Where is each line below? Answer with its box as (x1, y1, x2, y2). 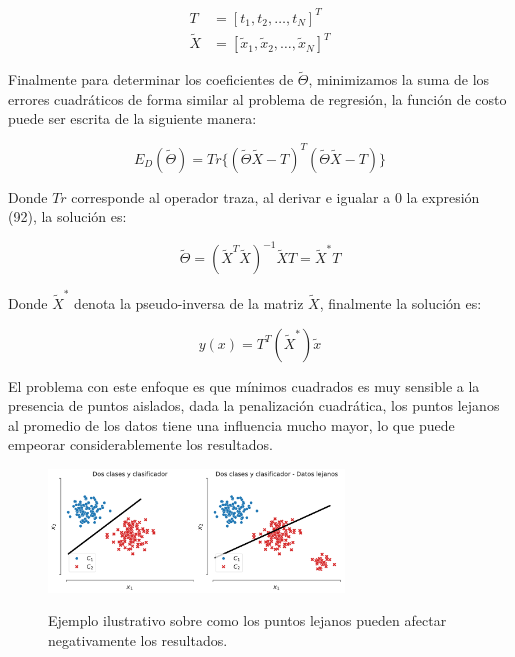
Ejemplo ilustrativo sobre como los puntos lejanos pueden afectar (48, 610, 447, 631)
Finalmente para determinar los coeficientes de (8, 69, 294, 90)
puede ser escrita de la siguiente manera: (8, 108, 257, 129)
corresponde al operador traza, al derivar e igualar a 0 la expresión (71, 186, 480, 207)
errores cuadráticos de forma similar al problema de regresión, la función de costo (8, 88, 507, 109)
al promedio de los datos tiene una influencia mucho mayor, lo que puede (8, 414, 455, 435)
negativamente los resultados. (48, 629, 228, 650)
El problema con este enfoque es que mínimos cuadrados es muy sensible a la (8, 375, 480, 396)
